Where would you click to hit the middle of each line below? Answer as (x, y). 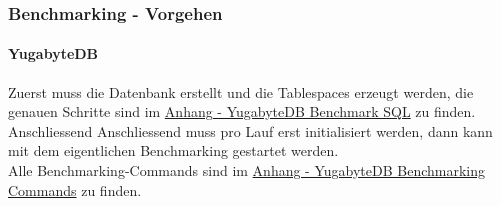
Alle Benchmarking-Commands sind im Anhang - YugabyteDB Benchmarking (247, 170)
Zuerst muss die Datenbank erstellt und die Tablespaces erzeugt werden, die (241, 91)
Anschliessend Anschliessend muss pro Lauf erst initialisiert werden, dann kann (250, 130)
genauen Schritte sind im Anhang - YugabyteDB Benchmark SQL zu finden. (242, 111)
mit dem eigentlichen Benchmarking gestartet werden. (173, 150)
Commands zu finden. (75, 189)
